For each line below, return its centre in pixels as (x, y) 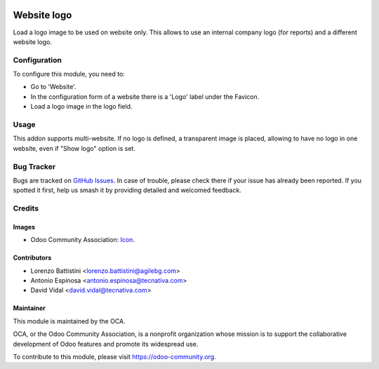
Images (24, 227)
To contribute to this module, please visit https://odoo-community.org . (115, 356)
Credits (26, 208)
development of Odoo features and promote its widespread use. (106, 344)
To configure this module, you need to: (69, 74)
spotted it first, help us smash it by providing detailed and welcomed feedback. (127, 190)
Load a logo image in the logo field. (81, 107)
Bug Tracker (34, 166)
